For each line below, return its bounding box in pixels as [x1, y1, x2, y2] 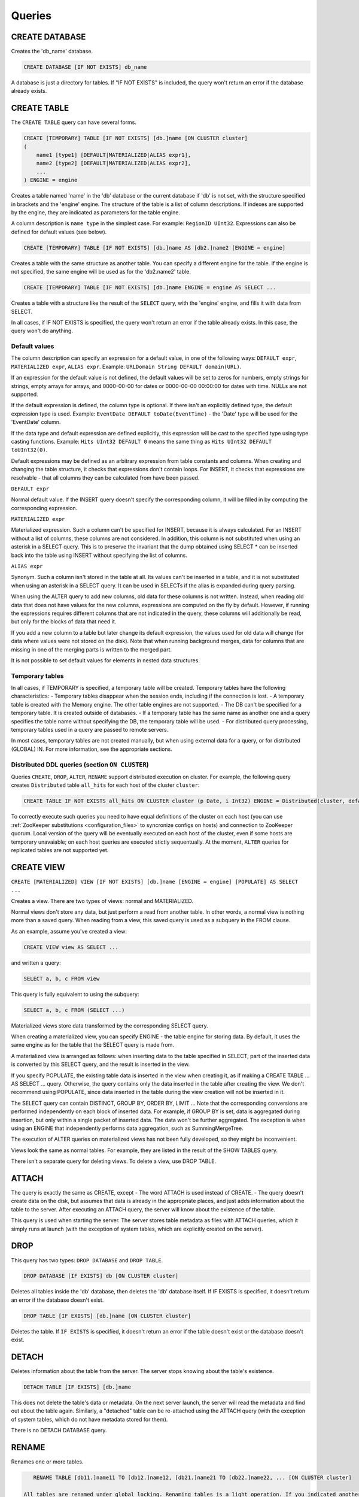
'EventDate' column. [11, 419, 61, 426]
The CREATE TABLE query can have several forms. [11, 119, 137, 126]
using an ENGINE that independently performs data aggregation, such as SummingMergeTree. [11, 1125, 244, 1132]
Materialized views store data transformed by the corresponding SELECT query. [11, 1022, 209, 1029]
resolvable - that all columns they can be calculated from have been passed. [11, 474, 200, 481]
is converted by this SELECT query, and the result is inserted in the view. [11, 1060, 190, 1068]
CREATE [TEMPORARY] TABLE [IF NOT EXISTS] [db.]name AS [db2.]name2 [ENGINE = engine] [23, 244, 286, 251]
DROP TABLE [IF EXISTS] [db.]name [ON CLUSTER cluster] [23, 1312, 191, 1319]
